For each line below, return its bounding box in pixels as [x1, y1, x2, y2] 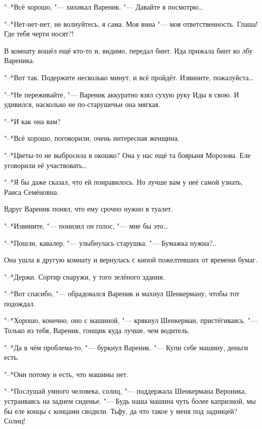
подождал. [4, 298, 35, 308]
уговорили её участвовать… [4, 159, 87, 170]
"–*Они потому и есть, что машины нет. [4, 368, 128, 379]
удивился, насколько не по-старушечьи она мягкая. [4, 99, 160, 110]
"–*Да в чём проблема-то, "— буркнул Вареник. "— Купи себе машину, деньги [4, 342, 248, 352]
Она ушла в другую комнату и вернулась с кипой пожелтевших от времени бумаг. [4, 254, 257, 265]
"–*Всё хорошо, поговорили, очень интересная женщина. [4, 133, 180, 143]
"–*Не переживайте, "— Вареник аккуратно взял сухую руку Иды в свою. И [4, 89, 239, 99]
